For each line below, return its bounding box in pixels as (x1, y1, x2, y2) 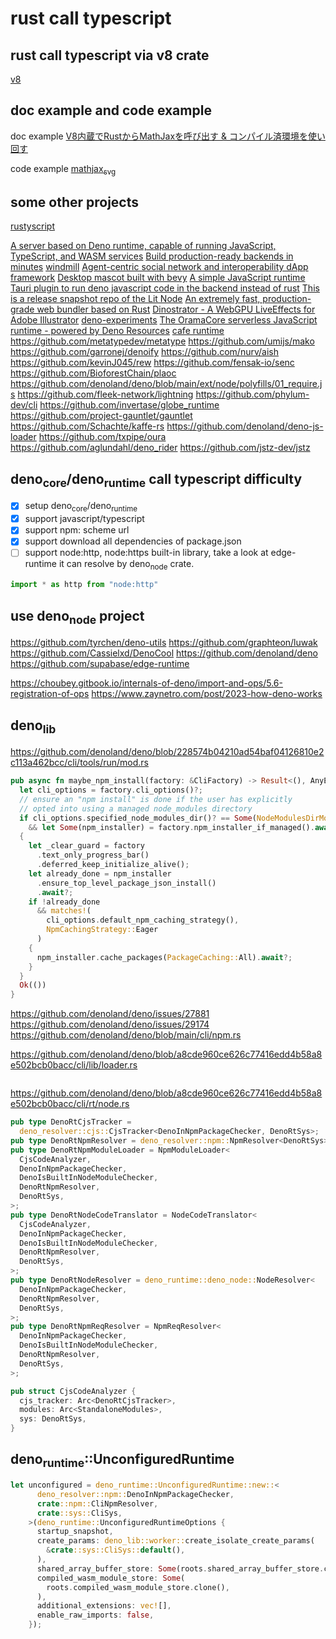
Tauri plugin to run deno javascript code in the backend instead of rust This (10, 282, 320, 294)
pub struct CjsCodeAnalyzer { (10, 1386, 137, 1396)
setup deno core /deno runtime (24, 500, 138, 514)
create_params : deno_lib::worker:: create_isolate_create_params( (36, 1536, 315, 1546)
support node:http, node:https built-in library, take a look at (24, 547, 269, 559)
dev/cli (10, 399, 38, 411)
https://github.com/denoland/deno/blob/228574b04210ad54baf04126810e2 (10, 746, 325, 758)
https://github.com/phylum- (195, 388, 310, 401)
